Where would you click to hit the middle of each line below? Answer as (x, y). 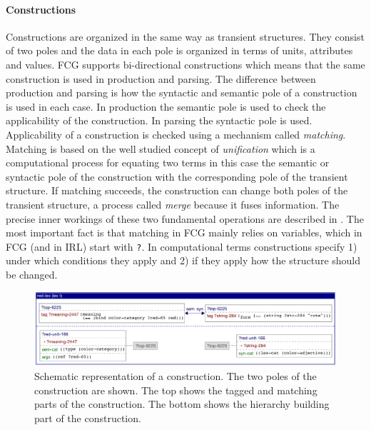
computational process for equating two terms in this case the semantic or (168, 162)
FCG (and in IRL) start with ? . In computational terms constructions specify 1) (182, 246)
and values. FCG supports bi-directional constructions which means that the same (185, 64)
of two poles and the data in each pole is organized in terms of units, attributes (179, 50)
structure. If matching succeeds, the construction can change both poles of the (177, 190)
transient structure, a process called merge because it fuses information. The (173, 204)
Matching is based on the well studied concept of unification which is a (161, 148)
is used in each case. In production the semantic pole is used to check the (166, 106)
